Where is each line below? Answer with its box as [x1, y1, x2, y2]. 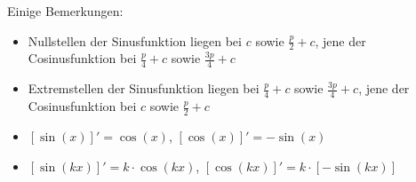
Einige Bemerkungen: [7, 2, 124, 20]
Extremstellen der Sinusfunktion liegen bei [28, 79, 260, 98]
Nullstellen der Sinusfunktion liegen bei [28, 31, 242, 50]
